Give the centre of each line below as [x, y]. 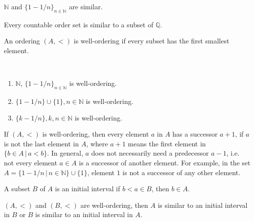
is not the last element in [41, 143]
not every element [31, 162]
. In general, [65, 153]
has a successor [195, 134]
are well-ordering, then [114, 205]
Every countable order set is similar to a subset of [79, 24]
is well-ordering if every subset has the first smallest [151, 41]
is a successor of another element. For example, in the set [165, 162]
